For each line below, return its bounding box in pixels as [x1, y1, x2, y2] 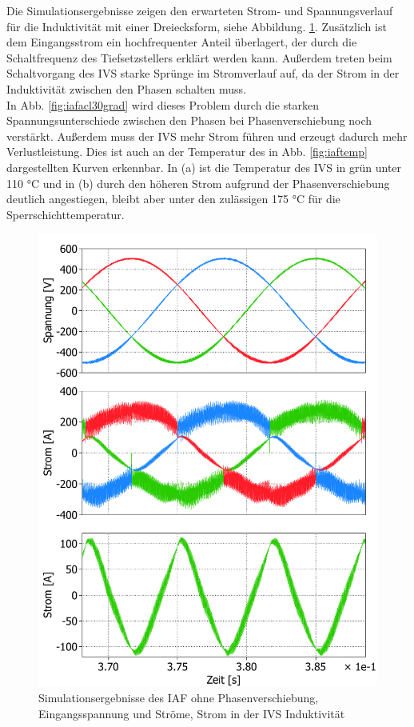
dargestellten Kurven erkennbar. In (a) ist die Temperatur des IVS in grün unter [6, 158, 402, 175]
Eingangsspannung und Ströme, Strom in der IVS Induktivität [38, 705, 345, 721]
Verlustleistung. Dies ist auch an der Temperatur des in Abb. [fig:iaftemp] [6, 143, 368, 160]
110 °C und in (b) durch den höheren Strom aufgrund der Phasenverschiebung [6, 174, 390, 191]
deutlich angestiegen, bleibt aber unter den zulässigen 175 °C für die [6, 190, 340, 207]
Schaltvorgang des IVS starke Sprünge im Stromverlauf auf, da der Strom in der [6, 65, 400, 82]
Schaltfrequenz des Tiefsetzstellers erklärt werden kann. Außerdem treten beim [6, 49, 392, 66]
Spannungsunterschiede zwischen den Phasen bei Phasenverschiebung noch [6, 112, 372, 129]
